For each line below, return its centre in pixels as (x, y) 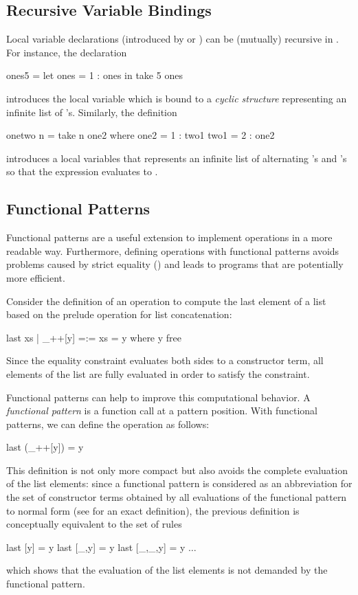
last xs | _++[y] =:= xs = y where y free (94, 337)
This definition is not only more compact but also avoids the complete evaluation (177, 470)
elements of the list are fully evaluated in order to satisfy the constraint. (158, 373)
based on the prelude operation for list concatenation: (119, 314)
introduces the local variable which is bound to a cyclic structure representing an (177, 98)
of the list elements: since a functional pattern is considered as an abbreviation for (179, 483)
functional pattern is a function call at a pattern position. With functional (162, 411)
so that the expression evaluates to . (82, 171)
